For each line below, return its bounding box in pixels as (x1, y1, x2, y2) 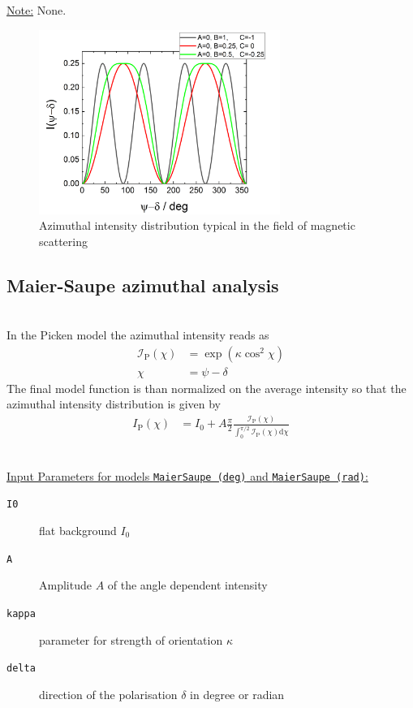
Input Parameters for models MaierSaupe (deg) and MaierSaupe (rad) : (6, 467, 368, 484)
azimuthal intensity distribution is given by (6, 395, 221, 412)
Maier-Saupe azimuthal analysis (6, 272, 279, 297)
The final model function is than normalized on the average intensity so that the (6, 379, 407, 396)
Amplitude (39, 576, 92, 594)
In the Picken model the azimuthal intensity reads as (6, 326, 269, 343)
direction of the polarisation (39, 685, 178, 702)
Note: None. (6, 2, 67, 18)
